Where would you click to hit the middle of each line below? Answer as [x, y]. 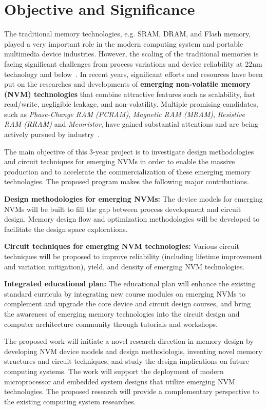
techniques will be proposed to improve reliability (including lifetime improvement [133, 256]
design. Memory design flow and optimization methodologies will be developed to [132, 219]
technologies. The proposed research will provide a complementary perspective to [132, 391]
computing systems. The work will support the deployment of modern [114, 371]
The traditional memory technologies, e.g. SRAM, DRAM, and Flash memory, [128, 34]
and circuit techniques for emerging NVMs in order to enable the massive [120, 161]
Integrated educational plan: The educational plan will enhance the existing [130, 284]
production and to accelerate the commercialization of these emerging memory [128, 171]
